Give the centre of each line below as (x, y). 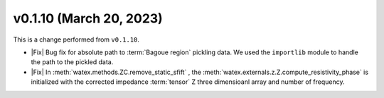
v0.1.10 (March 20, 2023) (88, 18)
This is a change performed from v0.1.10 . (76, 39)
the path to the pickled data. (72, 62)
